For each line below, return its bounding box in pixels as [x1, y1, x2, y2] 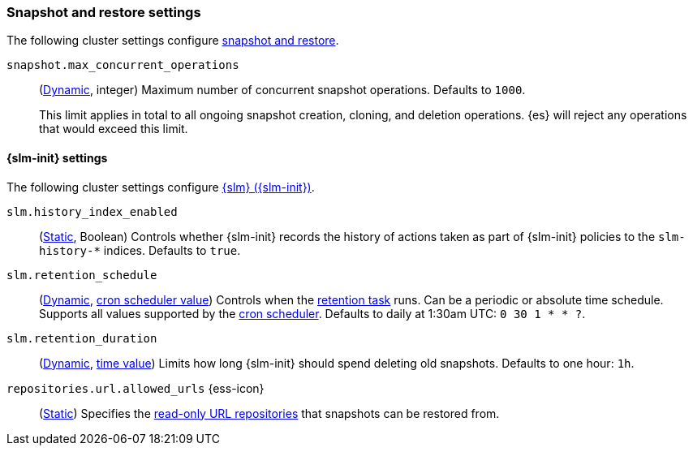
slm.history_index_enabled [6, 204, 178, 218]
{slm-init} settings [6, 150, 108, 165]
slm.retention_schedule [6, 268, 157, 282]
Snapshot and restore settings [6, 4, 201, 20]
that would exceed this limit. [39, 122, 188, 136]
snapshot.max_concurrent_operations [6, 58, 239, 72]
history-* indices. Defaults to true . [39, 243, 241, 257]
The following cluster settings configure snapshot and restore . [6, 33, 339, 48]
